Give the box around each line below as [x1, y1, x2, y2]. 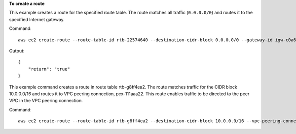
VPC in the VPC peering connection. [9, 98, 83, 104]
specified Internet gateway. [9, 16, 65, 22]
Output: [9, 48, 25, 54]
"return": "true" [28, 66, 70, 72]
